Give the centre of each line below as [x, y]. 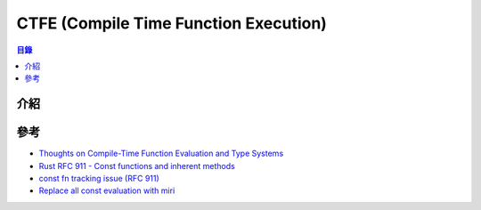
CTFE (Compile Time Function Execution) [171, 23]
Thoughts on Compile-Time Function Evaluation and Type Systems [161, 153]
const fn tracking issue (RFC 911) [99, 179]
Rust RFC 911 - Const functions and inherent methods [137, 166]
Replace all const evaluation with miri [107, 190]
